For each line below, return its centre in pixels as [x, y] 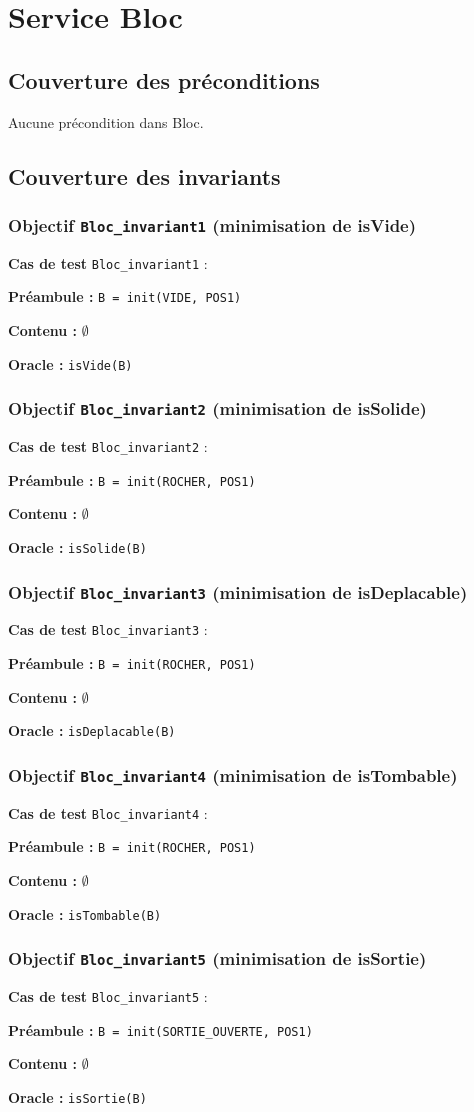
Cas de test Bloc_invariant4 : [108, 812]
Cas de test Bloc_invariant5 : [108, 996]
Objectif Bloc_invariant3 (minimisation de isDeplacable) [238, 591]
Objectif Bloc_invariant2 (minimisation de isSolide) [217, 408]
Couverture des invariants [144, 175]
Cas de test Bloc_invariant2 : [108, 446]
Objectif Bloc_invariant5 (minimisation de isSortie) [217, 958]
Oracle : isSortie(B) [77, 1097]
